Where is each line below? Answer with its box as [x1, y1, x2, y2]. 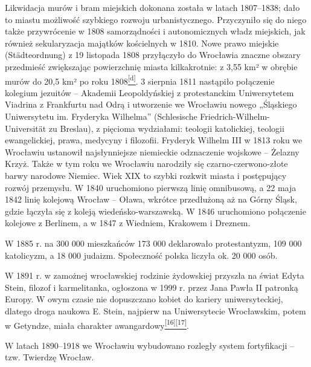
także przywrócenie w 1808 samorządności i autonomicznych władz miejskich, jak [5, 25, 306, 37]
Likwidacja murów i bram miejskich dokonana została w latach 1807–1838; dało [5, 1, 300, 13]
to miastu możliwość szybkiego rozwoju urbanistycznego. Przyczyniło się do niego [5, 13, 307, 25]
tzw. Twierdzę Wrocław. [5, 351, 94, 363]
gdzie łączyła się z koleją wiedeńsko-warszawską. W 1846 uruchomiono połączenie [5, 204, 306, 217]
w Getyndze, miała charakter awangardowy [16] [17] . [5, 317, 189, 331]
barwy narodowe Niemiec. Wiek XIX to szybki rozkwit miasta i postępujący [5, 169, 287, 181]
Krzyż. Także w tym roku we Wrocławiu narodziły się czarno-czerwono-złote [5, 157, 288, 170]
